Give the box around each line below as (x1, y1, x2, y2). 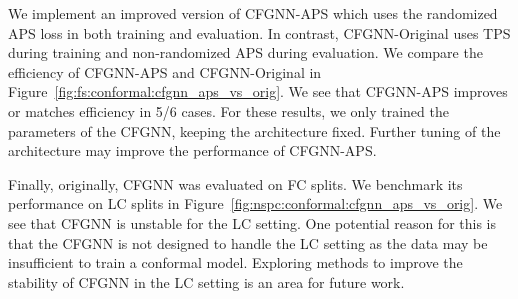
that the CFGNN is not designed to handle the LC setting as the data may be (8, 232, 488, 253)
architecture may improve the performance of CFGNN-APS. (8, 140, 377, 161)
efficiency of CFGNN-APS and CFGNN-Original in (8, 61, 322, 82)
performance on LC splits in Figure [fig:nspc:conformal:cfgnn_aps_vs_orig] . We (8, 193, 503, 214)
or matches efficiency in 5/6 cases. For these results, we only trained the (8, 100, 449, 121)
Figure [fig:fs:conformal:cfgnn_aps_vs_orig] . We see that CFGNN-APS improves (8, 81, 508, 102)
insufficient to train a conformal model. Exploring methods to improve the (8, 252, 463, 273)
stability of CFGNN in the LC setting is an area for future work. (8, 271, 405, 292)
